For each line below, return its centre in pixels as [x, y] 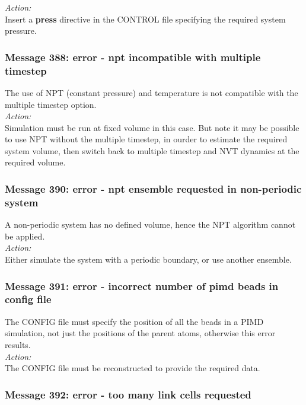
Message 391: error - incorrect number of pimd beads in [142, 286]
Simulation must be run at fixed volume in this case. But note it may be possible [152, 127]
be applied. [25, 236]
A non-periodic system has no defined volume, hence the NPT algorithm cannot [150, 224]
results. [18, 344]
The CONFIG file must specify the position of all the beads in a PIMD [134, 321]
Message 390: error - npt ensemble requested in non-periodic [153, 189]
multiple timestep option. [51, 104]
